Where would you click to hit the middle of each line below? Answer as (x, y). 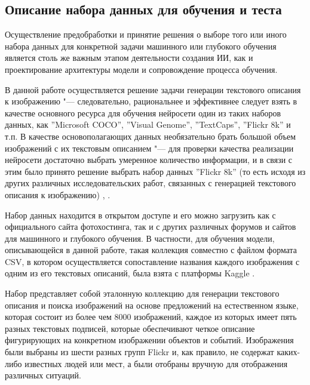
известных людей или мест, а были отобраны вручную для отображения (156, 363)
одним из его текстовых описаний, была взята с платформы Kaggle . (130, 273)
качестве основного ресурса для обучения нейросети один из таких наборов (143, 113)
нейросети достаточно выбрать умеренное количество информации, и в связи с (149, 160)
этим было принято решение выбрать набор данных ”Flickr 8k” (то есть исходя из (155, 171)
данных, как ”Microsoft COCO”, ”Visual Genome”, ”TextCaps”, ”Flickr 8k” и (148, 124)
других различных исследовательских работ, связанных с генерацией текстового (151, 183)
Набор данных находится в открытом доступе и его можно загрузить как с (140, 215)
